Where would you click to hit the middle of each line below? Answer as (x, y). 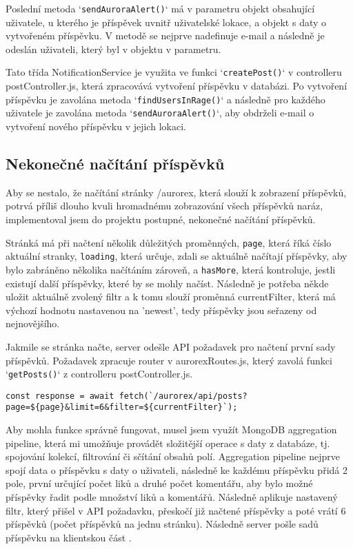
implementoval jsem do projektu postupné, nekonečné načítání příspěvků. (161, 219)
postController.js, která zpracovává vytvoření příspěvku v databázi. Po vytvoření (176, 86)
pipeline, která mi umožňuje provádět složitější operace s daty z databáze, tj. (168, 443)
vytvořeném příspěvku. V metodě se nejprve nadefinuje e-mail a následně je (165, 35)
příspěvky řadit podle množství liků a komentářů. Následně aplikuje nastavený (172, 497)
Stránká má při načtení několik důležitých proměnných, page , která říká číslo (169, 242)
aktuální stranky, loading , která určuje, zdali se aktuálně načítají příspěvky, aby (176, 256)
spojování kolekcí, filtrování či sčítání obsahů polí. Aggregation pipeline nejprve (173, 456)
